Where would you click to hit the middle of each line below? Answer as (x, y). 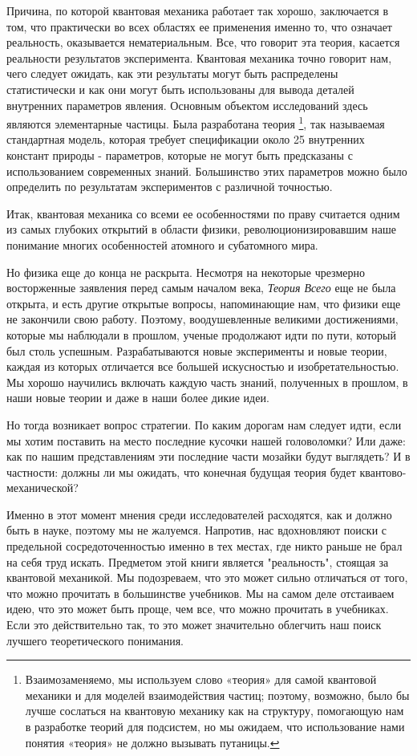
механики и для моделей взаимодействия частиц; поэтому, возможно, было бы (217, 695)
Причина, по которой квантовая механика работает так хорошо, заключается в (198, 10)
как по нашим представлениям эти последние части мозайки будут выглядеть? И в (208, 456)
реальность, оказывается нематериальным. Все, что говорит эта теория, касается (203, 42)
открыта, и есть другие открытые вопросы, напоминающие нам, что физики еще (204, 303)
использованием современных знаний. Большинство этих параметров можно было (207, 171)
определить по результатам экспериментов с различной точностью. (170, 187)
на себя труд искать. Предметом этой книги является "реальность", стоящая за (198, 561)
